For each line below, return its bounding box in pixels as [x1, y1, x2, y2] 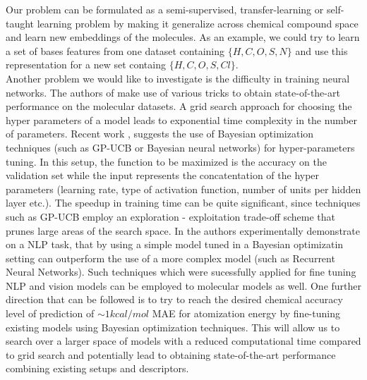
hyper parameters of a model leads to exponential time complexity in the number [6, 112, 358, 127]
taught [6, 16, 35, 30]
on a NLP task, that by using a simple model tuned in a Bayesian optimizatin [6, 237, 344, 252]
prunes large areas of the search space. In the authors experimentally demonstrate [6, 223, 360, 238]
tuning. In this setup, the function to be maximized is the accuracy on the [6, 154, 327, 168]
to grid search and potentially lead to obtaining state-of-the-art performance [6, 347, 336, 362]
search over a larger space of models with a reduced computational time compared [6, 333, 361, 348]
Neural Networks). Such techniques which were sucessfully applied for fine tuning [6, 264, 356, 279]
